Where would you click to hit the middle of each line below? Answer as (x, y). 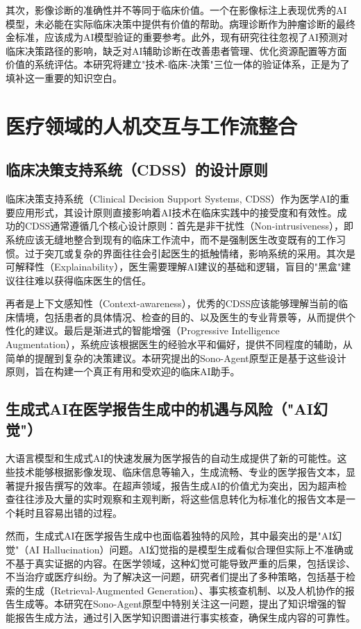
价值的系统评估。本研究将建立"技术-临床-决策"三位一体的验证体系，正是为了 (178, 64)
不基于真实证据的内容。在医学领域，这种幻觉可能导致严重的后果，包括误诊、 (180, 563)
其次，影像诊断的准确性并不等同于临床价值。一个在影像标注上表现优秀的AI (176, 10)
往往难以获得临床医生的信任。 (83, 280)
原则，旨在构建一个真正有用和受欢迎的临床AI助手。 (123, 371)
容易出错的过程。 (83, 512)
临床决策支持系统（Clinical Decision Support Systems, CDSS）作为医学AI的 (173, 199)
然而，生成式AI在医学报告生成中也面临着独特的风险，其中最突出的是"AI (169, 536)
